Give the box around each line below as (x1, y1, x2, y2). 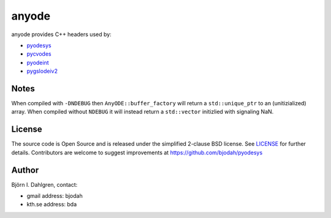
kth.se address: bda (26, 201, 77, 208)
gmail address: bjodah (26, 192, 83, 199)
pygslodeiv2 (26, 67, 58, 75)
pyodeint (26, 59, 49, 66)
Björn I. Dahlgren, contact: (11, 181, 78, 188)
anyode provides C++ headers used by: (11, 31, 112, 38)
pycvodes (26, 50, 51, 58)
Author (11, 165, 39, 175)
